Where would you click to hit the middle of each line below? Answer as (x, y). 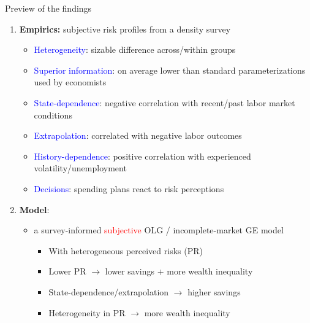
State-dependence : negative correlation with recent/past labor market (164, 102)
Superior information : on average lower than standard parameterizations (170, 70)
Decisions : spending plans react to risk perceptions (129, 188)
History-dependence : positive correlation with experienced (142, 156)
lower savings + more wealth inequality (179, 271)
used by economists (70, 82)
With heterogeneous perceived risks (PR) (126, 250)
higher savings (214, 291)
